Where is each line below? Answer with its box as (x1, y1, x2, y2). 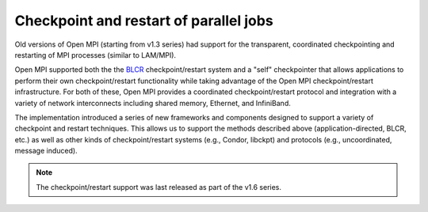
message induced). (14, 146, 78, 156)
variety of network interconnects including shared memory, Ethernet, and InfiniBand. (14, 98, 291, 108)
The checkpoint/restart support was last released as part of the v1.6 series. (36, 182, 281, 191)
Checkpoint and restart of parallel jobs (14, 12, 273, 29)
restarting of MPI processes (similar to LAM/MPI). (14, 50, 177, 59)
